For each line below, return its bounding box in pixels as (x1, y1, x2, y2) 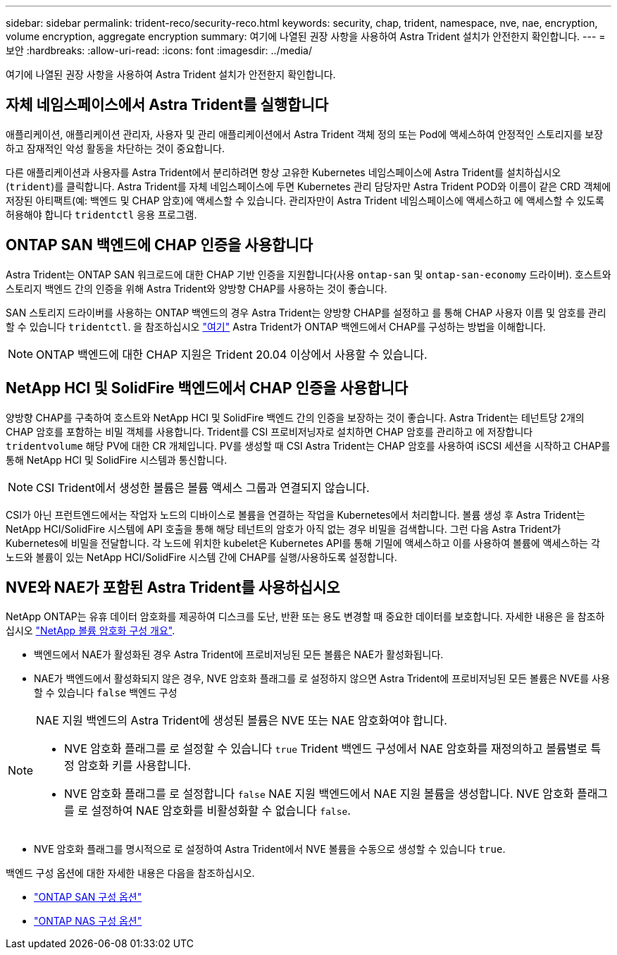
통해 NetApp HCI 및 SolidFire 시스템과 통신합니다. (6, 453, 228, 466)
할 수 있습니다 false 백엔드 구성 (34, 686, 177, 699)
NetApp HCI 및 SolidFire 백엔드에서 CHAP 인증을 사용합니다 (6, 379, 409, 398)
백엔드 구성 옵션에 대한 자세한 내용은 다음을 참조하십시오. (6, 867, 255, 880)
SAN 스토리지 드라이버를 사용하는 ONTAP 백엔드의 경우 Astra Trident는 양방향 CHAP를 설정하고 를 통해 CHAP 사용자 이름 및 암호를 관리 (6, 306, 606, 319)
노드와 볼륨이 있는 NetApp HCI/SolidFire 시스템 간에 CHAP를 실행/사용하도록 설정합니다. (6, 550, 397, 563)
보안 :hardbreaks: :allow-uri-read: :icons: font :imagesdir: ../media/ (6, 44, 312, 56)
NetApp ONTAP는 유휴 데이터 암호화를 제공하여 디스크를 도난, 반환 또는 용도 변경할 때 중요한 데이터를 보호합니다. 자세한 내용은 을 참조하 (6, 610, 605, 623)
